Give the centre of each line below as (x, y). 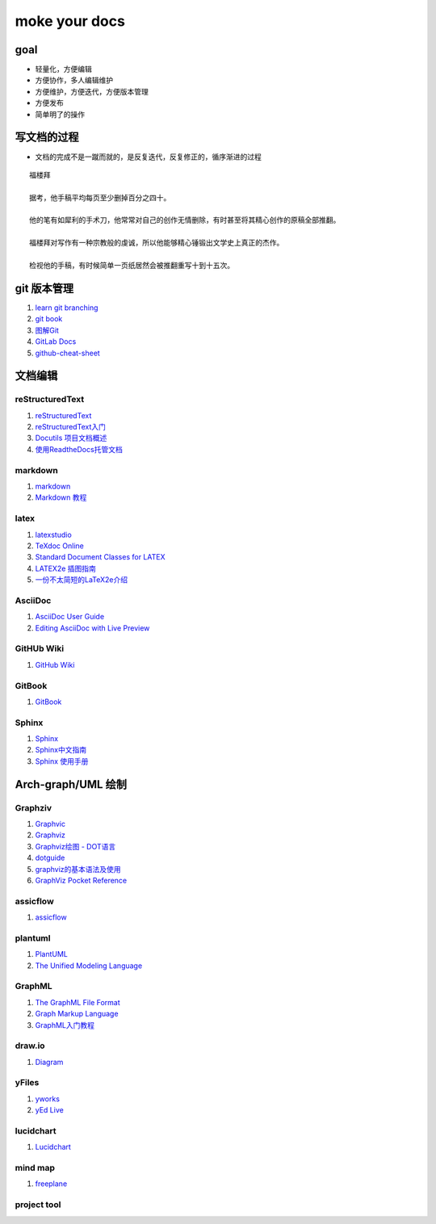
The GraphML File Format (78, 1002)
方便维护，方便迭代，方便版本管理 (92, 91)
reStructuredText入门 (71, 427)
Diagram (49, 1062)
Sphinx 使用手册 (62, 761)
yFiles (27, 1083)
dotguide (50, 858)
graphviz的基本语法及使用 (78, 869)
